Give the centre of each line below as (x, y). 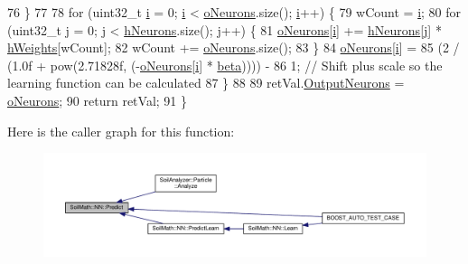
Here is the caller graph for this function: (121, 131)
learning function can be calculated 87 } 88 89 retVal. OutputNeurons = (206, 83)
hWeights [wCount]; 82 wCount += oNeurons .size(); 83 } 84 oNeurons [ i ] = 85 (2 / (234, 47)
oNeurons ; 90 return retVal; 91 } (97, 100)
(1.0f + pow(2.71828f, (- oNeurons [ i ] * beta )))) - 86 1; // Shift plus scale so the (225, 65)
